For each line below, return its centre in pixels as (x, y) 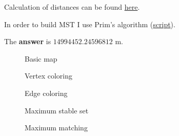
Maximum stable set (57, 110)
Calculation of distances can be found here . (72, 7)
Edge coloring (46, 93)
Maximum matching (56, 128)
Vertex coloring (49, 76)
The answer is (28, 41)
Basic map (41, 58)
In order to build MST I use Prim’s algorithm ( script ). (90, 24)
